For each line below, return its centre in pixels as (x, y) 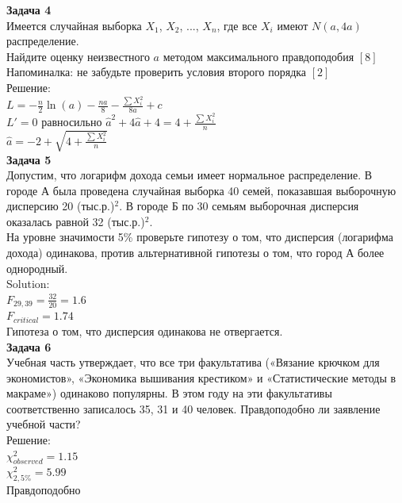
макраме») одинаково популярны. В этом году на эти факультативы (169, 393)
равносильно (72, 122)
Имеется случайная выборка (74, 25)
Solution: (28, 284)
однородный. (37, 268)
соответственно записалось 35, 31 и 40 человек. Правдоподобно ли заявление (193, 408)
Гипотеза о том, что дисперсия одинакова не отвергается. (145, 330)
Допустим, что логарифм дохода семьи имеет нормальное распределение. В (190, 175)
